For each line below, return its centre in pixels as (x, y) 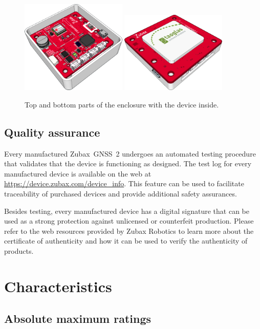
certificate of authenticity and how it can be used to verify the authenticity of (126, 241)
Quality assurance (52, 132)
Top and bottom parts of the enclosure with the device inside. (122, 104)
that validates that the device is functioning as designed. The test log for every (128, 163)
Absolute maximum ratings (78, 319)
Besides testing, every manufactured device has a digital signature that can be (127, 211)
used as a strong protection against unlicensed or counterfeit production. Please (129, 221)
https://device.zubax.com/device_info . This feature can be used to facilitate (124, 183)
